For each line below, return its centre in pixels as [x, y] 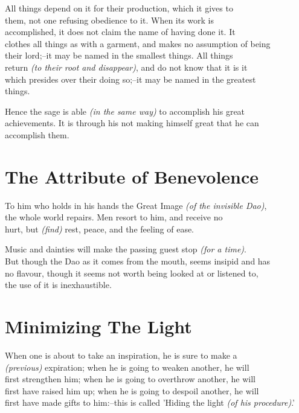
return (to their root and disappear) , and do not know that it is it [126, 67]
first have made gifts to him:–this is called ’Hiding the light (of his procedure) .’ [150, 402]
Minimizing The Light [98, 326]
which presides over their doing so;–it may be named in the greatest [130, 79]
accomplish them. [37, 134]
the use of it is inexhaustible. [58, 285]
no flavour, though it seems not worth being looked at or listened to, [132, 273]
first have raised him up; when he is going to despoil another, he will [132, 390]
